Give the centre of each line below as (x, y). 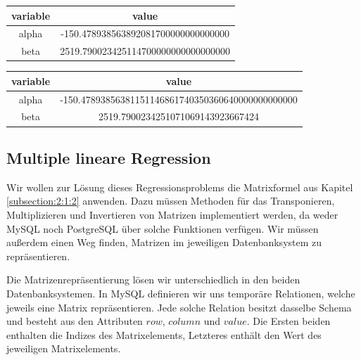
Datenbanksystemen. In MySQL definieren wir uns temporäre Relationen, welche (181, 293)
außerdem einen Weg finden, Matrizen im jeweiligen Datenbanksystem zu (164, 242)
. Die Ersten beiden (289, 321)
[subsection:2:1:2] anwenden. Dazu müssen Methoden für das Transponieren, (171, 201)
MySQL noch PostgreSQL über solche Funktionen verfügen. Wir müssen (163, 228)
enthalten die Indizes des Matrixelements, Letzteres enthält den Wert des (164, 334)
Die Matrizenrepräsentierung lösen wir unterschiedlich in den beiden (153, 279)
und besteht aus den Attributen (75, 321)
